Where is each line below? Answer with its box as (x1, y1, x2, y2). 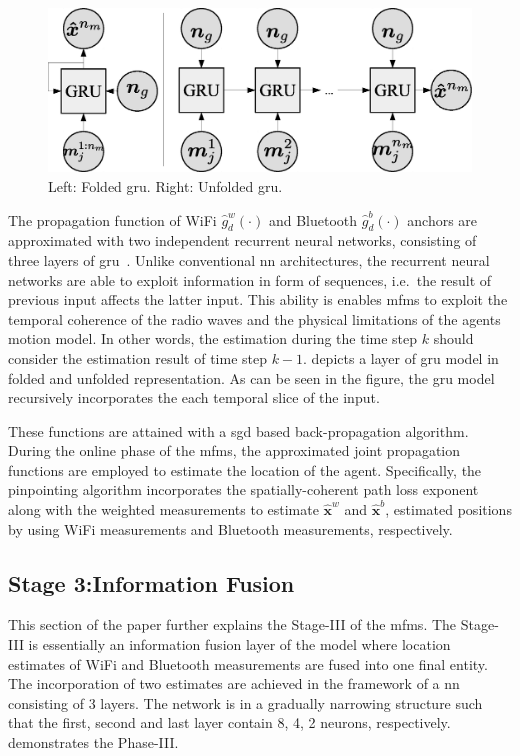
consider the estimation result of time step (8, 347, 267, 368)
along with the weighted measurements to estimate (8, 499, 319, 520)
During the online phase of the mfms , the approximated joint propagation (8, 440, 461, 461)
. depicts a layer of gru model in (303, 347, 499, 368)
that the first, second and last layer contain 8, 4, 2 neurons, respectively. (8, 712, 451, 733)
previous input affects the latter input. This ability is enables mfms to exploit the (8, 289, 508, 310)
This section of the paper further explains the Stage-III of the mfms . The (8, 614, 457, 635)
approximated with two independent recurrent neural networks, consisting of (8, 230, 477, 251)
